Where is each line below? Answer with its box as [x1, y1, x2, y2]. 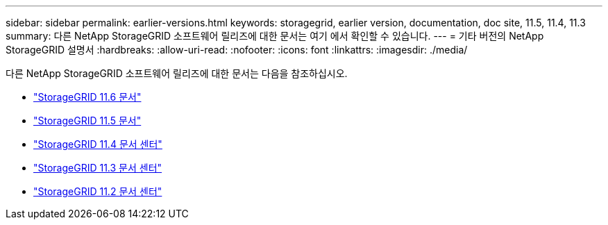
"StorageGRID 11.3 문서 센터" [33, 162, 162, 174]
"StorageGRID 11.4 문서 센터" [33, 138, 162, 150]
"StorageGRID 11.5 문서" [33, 115, 142, 126]
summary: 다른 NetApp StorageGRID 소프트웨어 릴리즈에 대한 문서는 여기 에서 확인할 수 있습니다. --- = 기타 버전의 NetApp [6, 30, 544, 42]
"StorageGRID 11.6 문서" [33, 91, 142, 103]
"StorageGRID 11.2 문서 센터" [33, 185, 162, 197]
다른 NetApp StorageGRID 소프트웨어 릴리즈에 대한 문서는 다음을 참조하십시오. [6, 67, 348, 79]
